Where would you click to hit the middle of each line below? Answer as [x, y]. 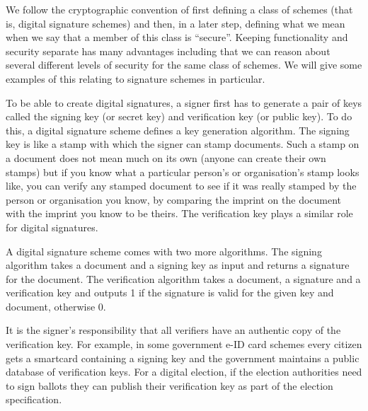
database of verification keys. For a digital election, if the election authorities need [184, 372]
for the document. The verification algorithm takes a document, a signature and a [183, 278]
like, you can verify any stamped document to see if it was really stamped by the [181, 186]
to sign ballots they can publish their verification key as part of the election [169, 385]
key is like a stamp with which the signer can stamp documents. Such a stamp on [183, 144]
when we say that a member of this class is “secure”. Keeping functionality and [177, 37]
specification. [34, 399]
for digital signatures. [52, 227]
